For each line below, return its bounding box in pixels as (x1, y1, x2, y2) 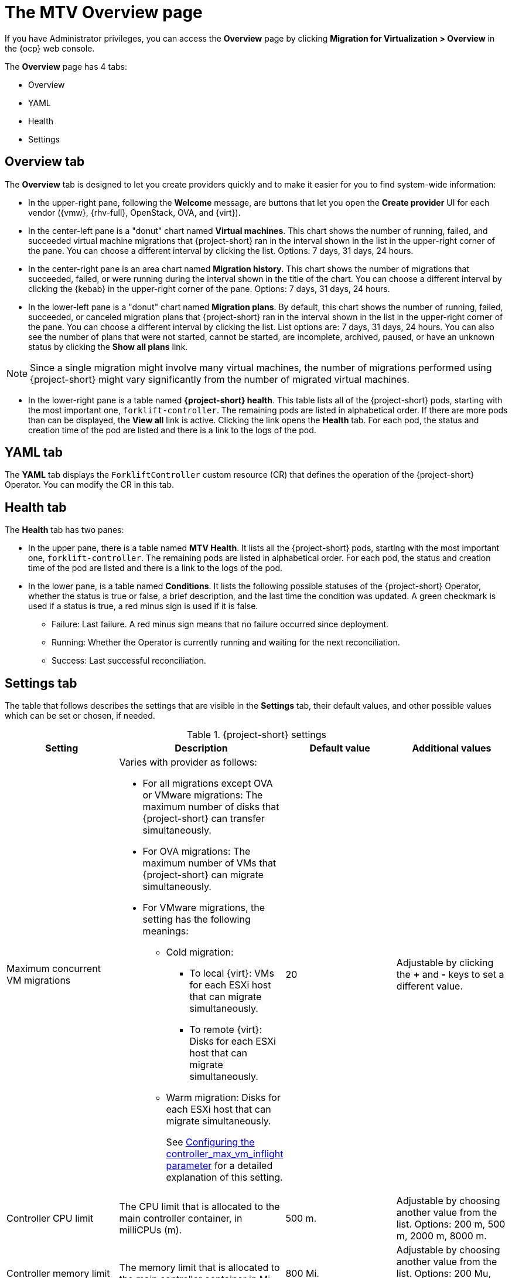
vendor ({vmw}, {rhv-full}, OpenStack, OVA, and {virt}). (28, 207, 241, 217)
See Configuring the (166, 1136, 255, 1148)
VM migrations (6, 974, 71, 987)
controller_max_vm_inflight (166, 1148, 284, 1160)
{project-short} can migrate (142, 869, 264, 881)
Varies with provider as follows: (119, 756, 257, 769)
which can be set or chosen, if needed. (5, 711, 155, 721)
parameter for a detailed (166, 1160, 273, 1172)
